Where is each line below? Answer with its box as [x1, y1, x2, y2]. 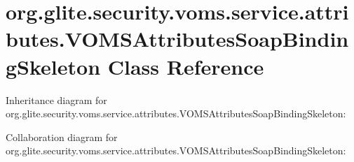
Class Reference [107, 52, 264, 80]
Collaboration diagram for [6, 129, 118, 144]
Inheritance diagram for [6, 92, 107, 107]
